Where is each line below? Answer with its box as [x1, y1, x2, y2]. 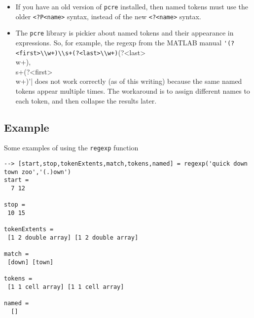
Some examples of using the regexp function [4, 142, 139, 153]
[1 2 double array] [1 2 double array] [7, 234, 139, 242]
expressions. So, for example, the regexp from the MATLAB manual [15, 37, 222, 47]
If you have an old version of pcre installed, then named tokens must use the [15, 1, 249, 11]
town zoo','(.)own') [4, 168, 72, 176]
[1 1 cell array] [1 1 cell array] [7, 283, 124, 290]
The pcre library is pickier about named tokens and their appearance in [15, 28, 234, 38]
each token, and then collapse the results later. [15, 95, 157, 106]
